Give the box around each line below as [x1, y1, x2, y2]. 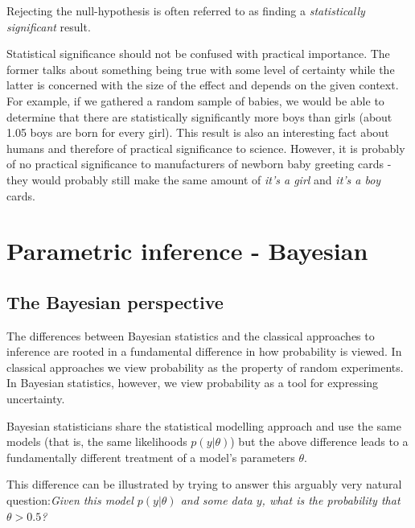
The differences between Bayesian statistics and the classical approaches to [6, 327, 375, 344]
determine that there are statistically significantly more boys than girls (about [6, 108, 392, 125]
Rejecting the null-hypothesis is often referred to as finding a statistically [6, 2, 365, 19]
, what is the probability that [261, 492, 401, 509]
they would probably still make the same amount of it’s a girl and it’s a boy [6, 171, 381, 188]
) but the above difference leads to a [230, 433, 409, 450]
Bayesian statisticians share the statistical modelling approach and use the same [6, 417, 401, 434]
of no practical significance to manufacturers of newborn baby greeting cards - [6, 155, 392, 172]
